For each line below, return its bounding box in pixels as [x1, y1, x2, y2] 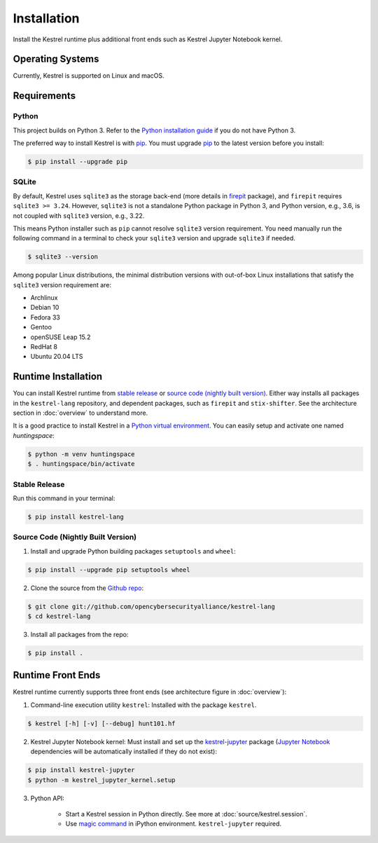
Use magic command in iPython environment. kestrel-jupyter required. [65, 820, 282, 828]
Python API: [30, 794, 64, 802]
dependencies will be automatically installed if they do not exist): [30, 747, 217, 756]
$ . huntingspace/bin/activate [27, 460, 136, 468]
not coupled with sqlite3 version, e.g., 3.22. [13, 211, 145, 220]
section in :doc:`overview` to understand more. [13, 409, 148, 417]
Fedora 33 [30, 313, 61, 322]
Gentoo [30, 323, 52, 331]
